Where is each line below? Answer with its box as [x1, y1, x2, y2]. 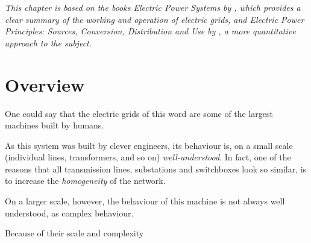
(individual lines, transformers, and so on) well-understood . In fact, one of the [5, 151, 291, 163]
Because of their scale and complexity [5, 227, 144, 239]
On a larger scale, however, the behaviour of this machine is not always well [5, 195, 285, 207]
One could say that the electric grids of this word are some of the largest [5, 107, 274, 119]
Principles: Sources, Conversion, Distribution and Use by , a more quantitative [5, 25, 296, 37]
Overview [5, 72, 85, 96]
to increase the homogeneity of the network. [5, 174, 166, 187]
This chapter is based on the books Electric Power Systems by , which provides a [5, 1, 301, 13]
